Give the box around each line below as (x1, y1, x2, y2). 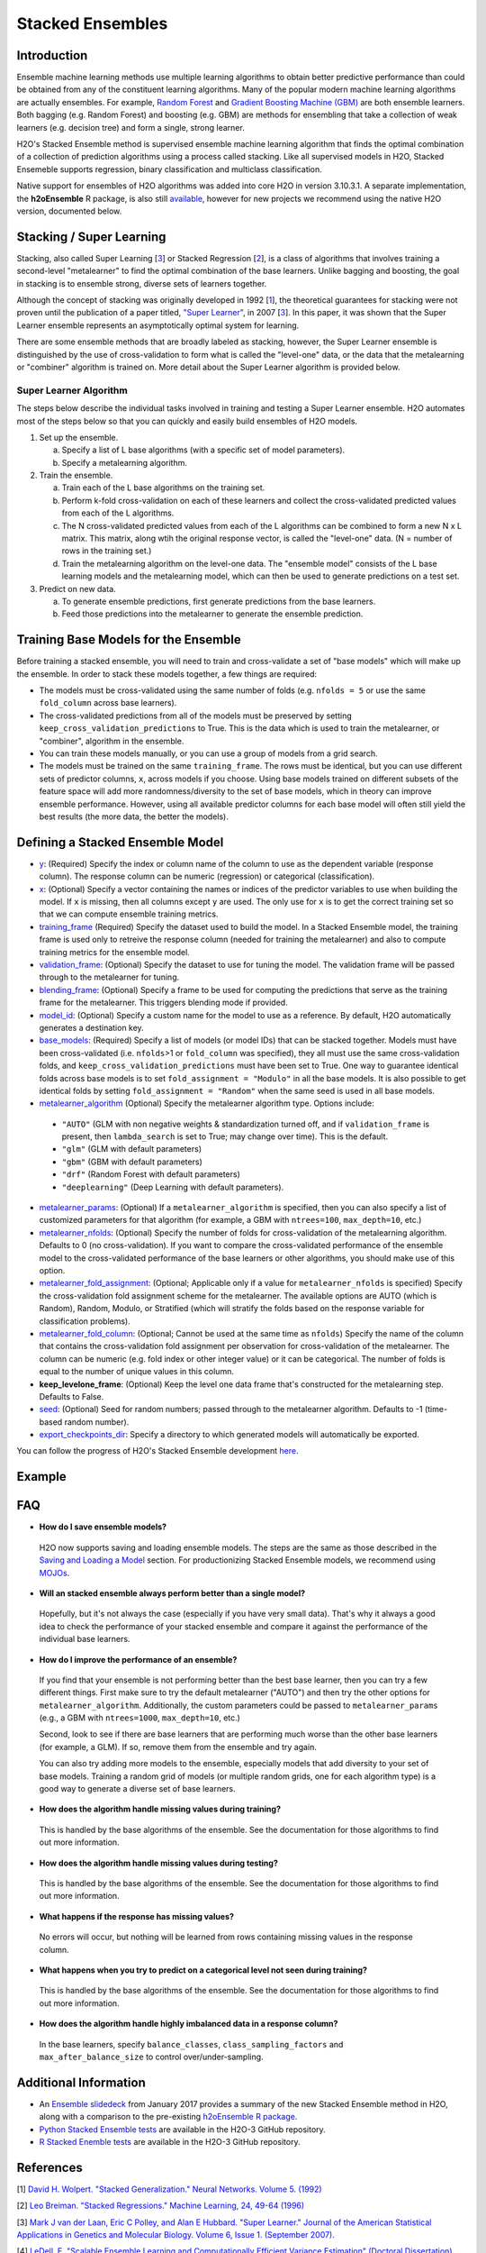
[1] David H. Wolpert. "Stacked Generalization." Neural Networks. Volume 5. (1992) (16, 2184, 323, 2194)
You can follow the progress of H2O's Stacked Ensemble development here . (16, 1446, 299, 1456)
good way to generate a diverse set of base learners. (39, 1783, 236, 1794)
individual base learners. (39, 1634, 130, 1645)
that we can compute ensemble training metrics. (39, 908, 219, 919)
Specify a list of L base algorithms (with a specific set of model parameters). (61, 444, 346, 455)
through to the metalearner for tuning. (39, 971, 180, 982)
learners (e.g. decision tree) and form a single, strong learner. (16, 122, 245, 132)
